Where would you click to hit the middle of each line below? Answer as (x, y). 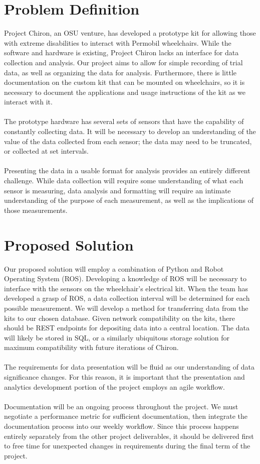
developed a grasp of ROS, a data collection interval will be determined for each (127, 298)
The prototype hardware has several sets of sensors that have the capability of (124, 121)
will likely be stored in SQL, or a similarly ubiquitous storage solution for (117, 337)
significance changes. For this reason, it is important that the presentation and (124, 377)
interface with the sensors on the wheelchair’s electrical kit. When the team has (126, 288)
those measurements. (36, 210)
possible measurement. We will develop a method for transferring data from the (126, 308)
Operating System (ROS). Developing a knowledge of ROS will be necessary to (125, 278)
